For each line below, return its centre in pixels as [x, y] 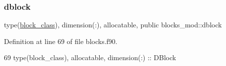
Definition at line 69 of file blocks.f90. [61, 41]
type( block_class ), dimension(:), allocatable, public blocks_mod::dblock [113, 25]
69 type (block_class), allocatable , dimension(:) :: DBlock [90, 57]
